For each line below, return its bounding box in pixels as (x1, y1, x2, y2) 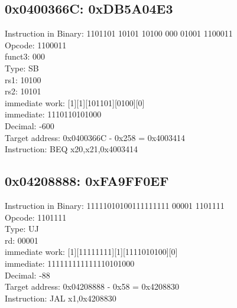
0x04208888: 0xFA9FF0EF (5, 172, 169, 190)
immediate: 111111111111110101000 (5, 257, 135, 269)
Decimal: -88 (5, 268, 50, 281)
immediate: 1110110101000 (5, 108, 102, 120)
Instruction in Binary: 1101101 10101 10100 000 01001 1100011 (5, 27, 233, 40)
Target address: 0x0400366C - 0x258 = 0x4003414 (5, 131, 186, 143)
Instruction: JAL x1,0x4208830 (5, 291, 116, 304)
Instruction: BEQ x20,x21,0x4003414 (5, 143, 138, 155)
